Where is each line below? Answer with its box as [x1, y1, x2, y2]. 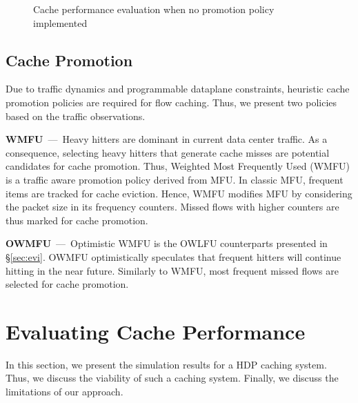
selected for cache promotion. [6, 277, 129, 291]
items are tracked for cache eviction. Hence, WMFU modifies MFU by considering [6, 186, 352, 200]
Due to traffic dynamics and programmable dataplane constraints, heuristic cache [6, 81, 350, 96]
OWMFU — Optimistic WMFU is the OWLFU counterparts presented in [6, 236, 328, 250]
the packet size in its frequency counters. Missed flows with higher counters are [6, 199, 339, 214]
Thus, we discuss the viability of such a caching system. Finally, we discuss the [6, 371, 339, 385]
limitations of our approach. [6, 384, 123, 399]
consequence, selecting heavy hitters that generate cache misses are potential [6, 145, 330, 159]
